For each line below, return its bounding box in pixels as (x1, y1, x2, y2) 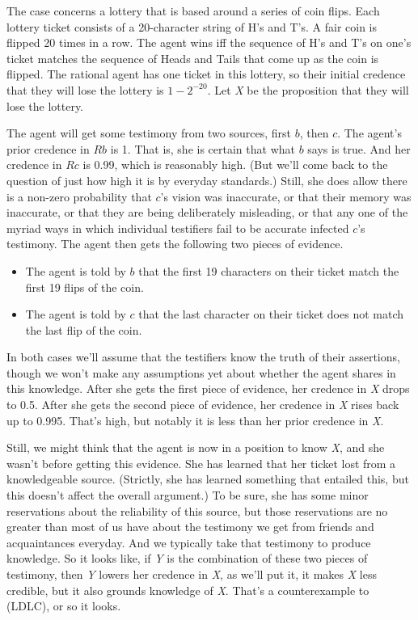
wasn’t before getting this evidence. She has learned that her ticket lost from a (6, 454, 396, 471)
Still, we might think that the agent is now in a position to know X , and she (6, 439, 385, 456)
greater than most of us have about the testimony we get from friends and (6, 518, 374, 535)
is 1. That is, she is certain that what (110, 140, 295, 157)
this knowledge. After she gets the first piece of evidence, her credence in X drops (6, 380, 410, 397)
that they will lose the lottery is (6, 81, 164, 98)
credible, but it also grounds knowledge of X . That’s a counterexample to (6, 581, 369, 598)
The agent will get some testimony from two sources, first (6, 124, 291, 141)
